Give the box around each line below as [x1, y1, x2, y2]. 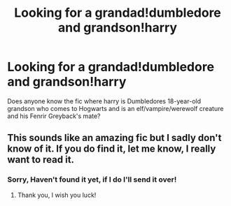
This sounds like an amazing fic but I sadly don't [7, 132, 222, 144]
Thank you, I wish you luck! [17, 191, 97, 199]
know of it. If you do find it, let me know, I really [7, 143, 216, 155]
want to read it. [7, 154, 75, 165]
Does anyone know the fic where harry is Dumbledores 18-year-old [7, 96, 202, 105]
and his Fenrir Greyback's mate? [7, 112, 101, 120]
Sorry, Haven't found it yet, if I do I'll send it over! [7, 175, 177, 184]
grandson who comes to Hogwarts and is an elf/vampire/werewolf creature [7, 104, 224, 112]
